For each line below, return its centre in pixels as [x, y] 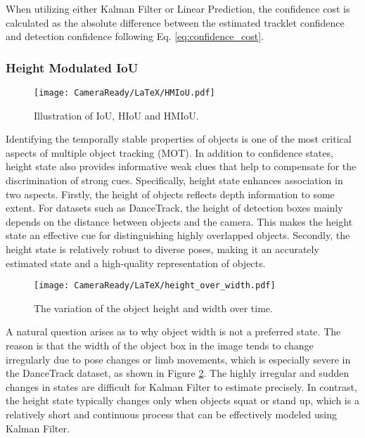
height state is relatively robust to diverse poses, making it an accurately [162, 249]
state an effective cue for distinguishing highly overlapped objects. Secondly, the [178, 235]
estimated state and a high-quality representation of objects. [136, 263]
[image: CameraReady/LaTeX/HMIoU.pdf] [124, 93]
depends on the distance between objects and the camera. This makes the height [179, 221]
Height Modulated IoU [72, 67]
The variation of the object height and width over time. [153, 308]
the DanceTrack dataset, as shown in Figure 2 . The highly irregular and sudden [178, 373]
